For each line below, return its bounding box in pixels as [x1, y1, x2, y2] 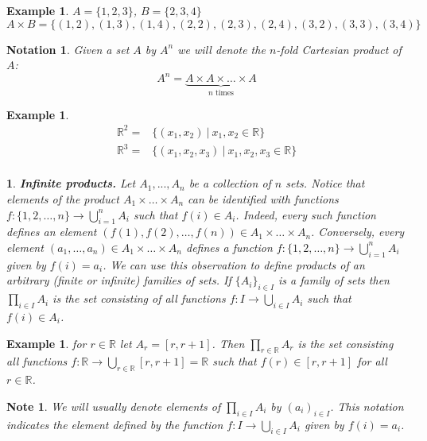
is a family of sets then [278, 272, 390, 288]
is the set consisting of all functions [52, 290, 226, 307]
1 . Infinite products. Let [6, 175, 136, 191]
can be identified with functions [188, 191, 339, 207]
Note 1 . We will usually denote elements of [6, 397, 221, 414]
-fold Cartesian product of [276, 41, 402, 57]
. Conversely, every [311, 223, 405, 240]
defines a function [186, 238, 273, 255]
